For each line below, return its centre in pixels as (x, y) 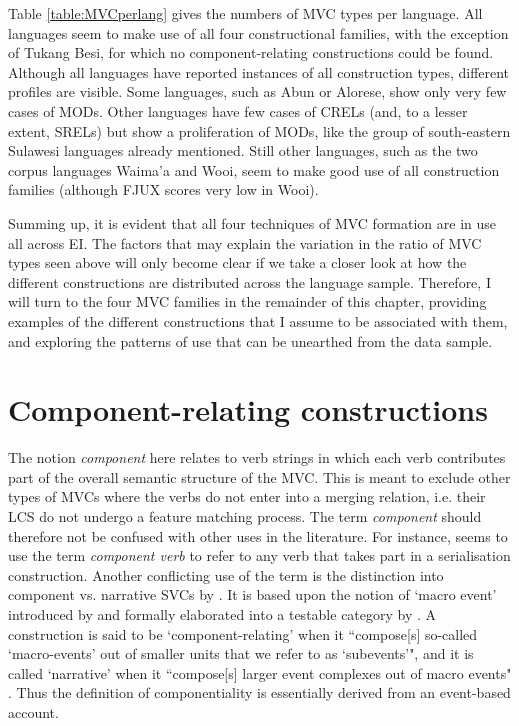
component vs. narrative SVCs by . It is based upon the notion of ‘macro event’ (252, 594)
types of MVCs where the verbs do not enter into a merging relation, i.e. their (247, 496)
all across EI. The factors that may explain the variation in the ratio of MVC (245, 242)
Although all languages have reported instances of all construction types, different (259, 71)
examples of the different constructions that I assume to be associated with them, (258, 320)
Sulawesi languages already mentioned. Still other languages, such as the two (243, 150)
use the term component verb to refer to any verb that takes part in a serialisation (259, 555)
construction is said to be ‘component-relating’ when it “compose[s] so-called (243, 633)
